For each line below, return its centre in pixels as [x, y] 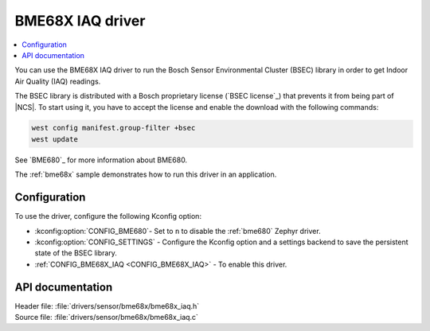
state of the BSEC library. [76, 253]
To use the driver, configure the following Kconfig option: [108, 216]
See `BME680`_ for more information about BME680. [101, 160]
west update [55, 139]
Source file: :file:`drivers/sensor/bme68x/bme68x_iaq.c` [107, 317]
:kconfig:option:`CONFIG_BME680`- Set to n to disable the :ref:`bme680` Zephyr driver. [178, 231]
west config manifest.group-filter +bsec [113, 128]
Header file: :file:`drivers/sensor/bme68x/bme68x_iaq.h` [107, 306]
